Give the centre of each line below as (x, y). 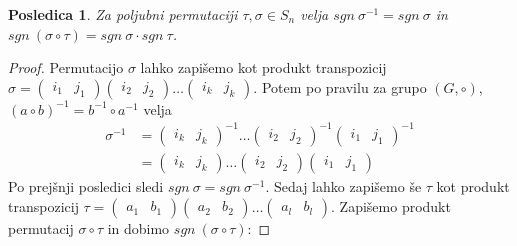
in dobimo (138, 227)
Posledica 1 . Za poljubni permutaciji (123, 14)
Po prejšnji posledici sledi (86, 185)
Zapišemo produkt (395, 205)
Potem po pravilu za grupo (344, 86)
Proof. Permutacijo (66, 67)
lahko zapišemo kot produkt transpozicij (263, 67)
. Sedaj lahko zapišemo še (343, 185)
